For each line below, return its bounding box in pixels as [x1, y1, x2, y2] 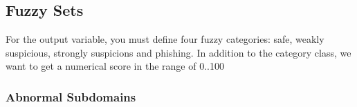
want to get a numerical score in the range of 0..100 [6, 59, 224, 73]
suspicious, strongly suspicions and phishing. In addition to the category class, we [6, 45, 351, 59]
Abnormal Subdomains [6, 88, 136, 105]
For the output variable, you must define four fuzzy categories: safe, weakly [6, 32, 324, 46]
